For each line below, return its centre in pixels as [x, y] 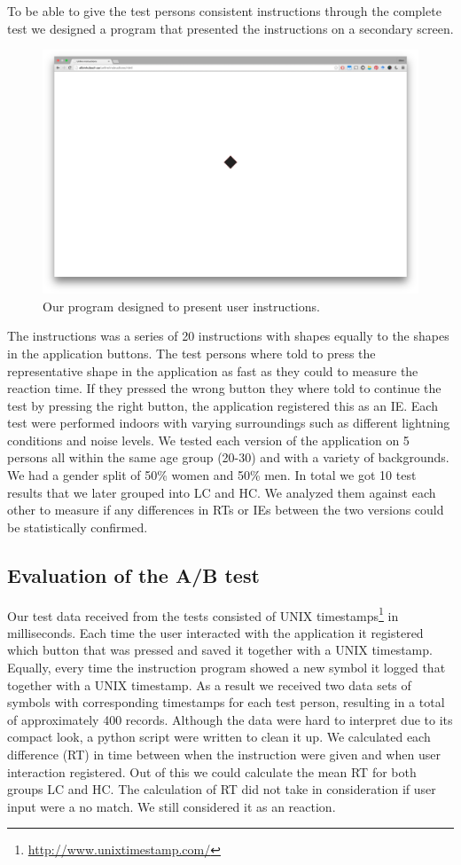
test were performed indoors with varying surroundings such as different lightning [229, 423]
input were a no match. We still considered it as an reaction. [172, 806]
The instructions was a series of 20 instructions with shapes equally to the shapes [228, 336]
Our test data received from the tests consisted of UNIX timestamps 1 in [203, 614]
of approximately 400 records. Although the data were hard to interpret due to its [230, 719]
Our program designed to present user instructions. [181, 306]
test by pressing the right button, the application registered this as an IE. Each [223, 405]
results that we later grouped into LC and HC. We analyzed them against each [222, 492]
